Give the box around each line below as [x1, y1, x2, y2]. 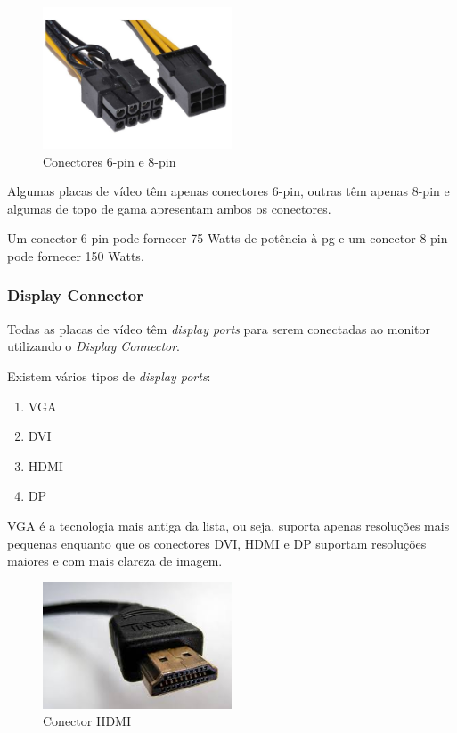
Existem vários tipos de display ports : [7, 366, 211, 385]
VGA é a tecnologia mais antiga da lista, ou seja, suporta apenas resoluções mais [7, 516, 450, 534]
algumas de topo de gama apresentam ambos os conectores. [7, 199, 331, 217]
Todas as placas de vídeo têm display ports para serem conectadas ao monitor [7, 319, 431, 338]
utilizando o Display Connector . [7, 337, 181, 355]
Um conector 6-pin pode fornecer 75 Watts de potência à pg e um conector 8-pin [7, 229, 448, 248]
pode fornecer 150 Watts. [7, 246, 144, 265]
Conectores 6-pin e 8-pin [43, 151, 176, 170]
